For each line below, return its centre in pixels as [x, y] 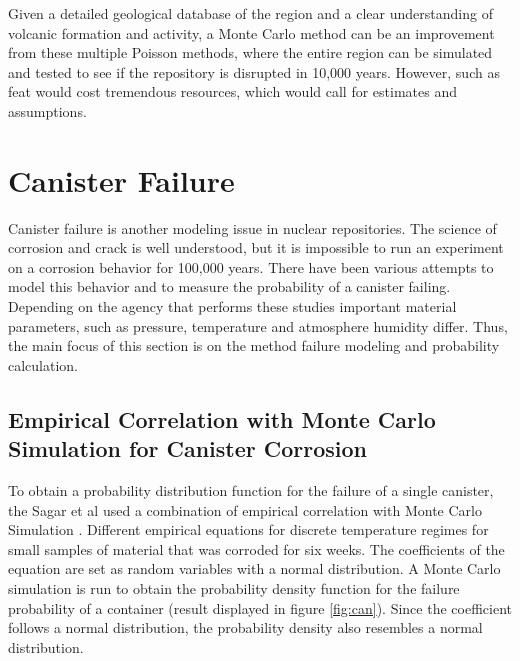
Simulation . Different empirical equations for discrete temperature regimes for [248, 529]
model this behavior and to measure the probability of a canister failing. [229, 286]
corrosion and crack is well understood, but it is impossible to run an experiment [256, 247]
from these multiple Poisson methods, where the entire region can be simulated [250, 52]
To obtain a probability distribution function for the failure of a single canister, [251, 490]
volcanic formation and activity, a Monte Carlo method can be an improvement [251, 32]
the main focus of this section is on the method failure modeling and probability [254, 345]
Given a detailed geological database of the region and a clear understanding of [250, 13]
